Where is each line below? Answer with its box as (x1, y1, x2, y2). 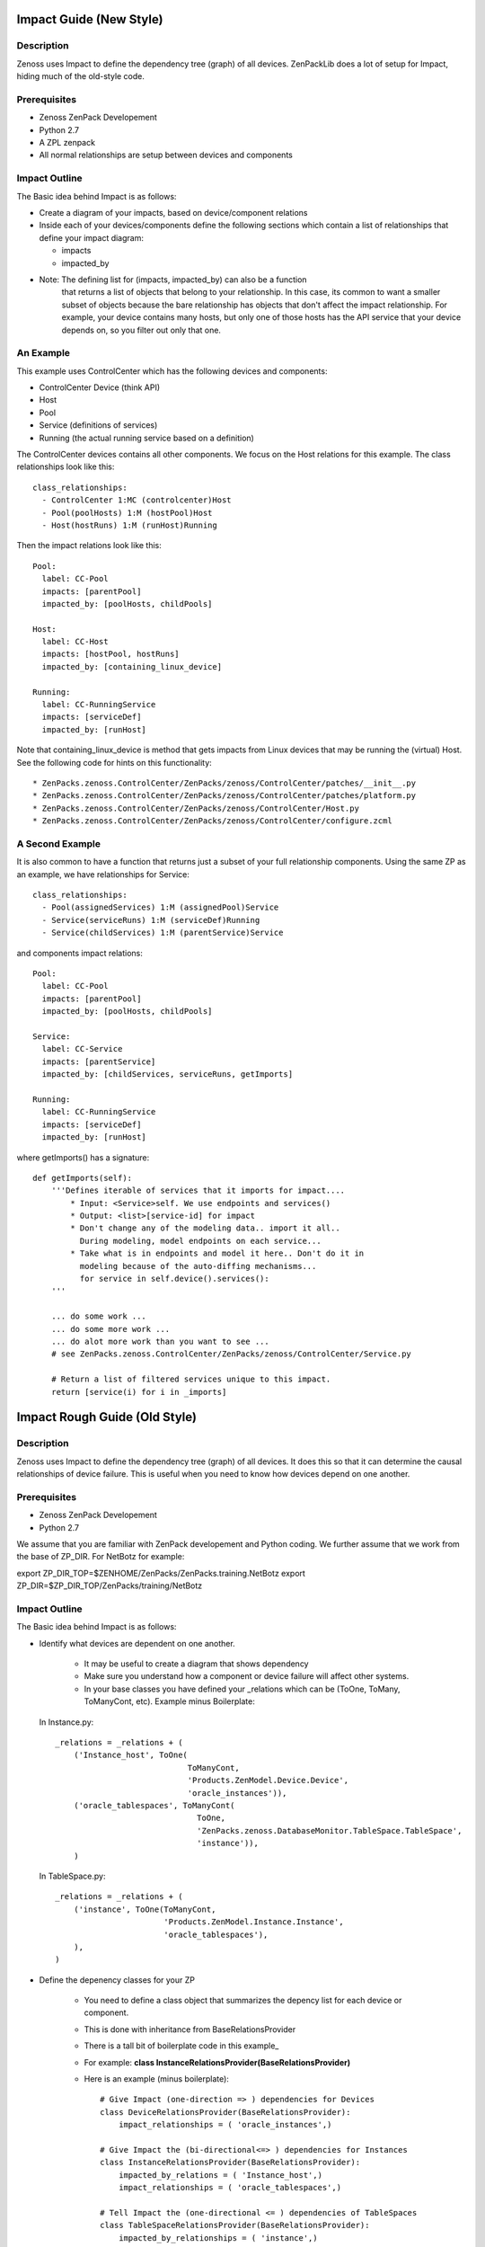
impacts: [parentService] (41, 1056, 156, 1067)
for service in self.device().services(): (79, 1274, 269, 1284)
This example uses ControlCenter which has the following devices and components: (16, 365, 328, 377)
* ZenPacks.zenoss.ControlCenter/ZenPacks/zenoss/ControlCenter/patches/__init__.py (32, 777, 417, 788)
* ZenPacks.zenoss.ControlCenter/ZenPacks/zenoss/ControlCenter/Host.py (32, 803, 359, 813)
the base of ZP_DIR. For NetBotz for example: (16, 1551, 185, 1562)
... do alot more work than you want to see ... (50, 1336, 269, 1346)
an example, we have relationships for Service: (16, 868, 190, 880)
